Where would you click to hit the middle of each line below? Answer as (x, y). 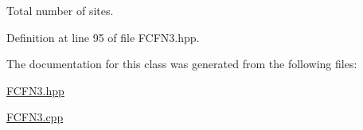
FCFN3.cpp (35, 117)
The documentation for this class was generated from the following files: (182, 64)
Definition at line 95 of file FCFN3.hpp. (103, 37)
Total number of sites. (60, 10)
